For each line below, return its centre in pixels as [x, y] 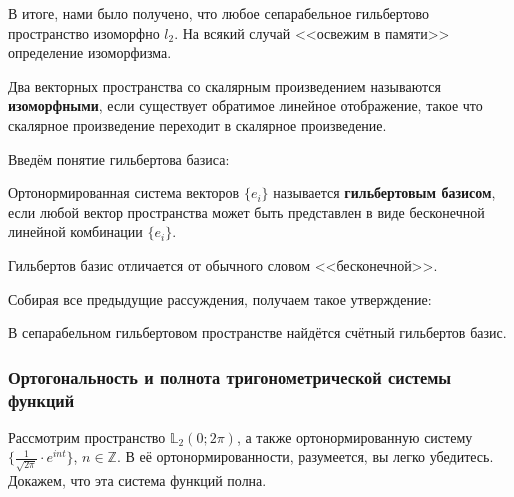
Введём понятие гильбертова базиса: [119, 158]
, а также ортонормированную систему [354, 436]
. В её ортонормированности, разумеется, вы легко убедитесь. [305, 456]
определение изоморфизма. [90, 52]
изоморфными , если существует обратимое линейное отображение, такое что [245, 105]
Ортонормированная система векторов [124, 192]
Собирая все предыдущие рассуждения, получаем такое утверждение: [220, 298]
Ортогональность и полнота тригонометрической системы [230, 376]
